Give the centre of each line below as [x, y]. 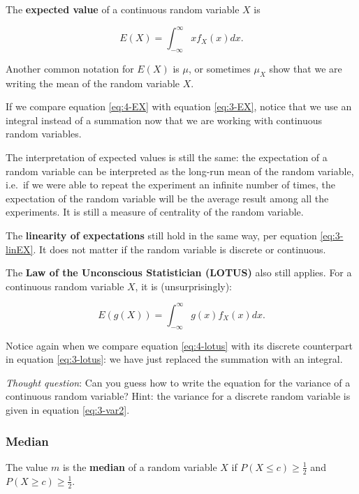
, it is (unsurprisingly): [184, 286]
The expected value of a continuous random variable [123, 9]
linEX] [20, 249]
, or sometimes [219, 68]
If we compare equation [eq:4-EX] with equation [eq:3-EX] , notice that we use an [179, 106]
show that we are [306, 68]
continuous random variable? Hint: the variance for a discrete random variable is [178, 396]
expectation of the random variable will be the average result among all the [167, 198]
